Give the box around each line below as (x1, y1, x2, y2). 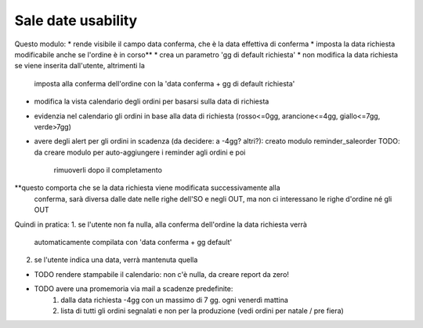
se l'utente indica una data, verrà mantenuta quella (34, 255, 198, 264)
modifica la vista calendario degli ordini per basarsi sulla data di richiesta (34, 97, 269, 106)
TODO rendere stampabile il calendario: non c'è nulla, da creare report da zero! (34, 269, 290, 279)
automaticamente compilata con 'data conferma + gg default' (34, 238, 233, 247)
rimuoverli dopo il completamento (53, 166, 162, 175)
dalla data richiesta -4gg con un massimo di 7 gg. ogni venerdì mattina (60, 295, 289, 304)
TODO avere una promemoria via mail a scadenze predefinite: (34, 284, 233, 293)
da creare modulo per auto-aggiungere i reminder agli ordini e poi (34, 148, 246, 157)
